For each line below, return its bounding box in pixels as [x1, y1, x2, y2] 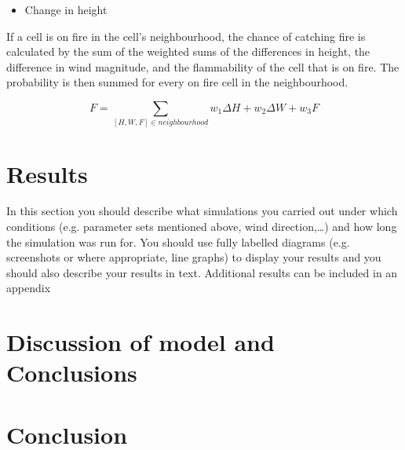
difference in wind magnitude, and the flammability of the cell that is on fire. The [6, 58, 400, 75]
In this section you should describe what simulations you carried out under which [6, 203, 398, 219]
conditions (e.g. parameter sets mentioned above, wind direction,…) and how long [6, 218, 397, 235]
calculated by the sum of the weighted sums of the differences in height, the [6, 43, 370, 60]
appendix [6, 280, 51, 296]
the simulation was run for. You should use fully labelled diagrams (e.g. [6, 233, 350, 250]
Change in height [24, 2, 108, 17]
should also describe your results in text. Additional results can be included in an [6, 264, 398, 280]
